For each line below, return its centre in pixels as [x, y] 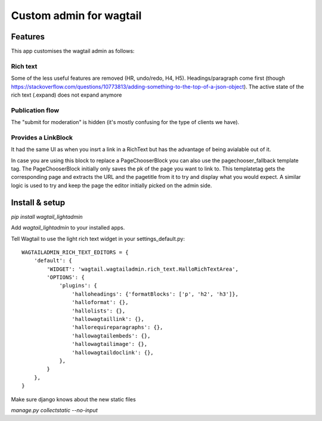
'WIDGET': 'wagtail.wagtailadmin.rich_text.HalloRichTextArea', [143, 269]
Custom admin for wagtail [76, 16]
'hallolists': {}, [99, 311]
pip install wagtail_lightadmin [47, 216]
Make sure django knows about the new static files [74, 399]
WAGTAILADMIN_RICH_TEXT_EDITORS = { [75, 252]
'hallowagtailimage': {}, [110, 344]
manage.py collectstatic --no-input [54, 410]
